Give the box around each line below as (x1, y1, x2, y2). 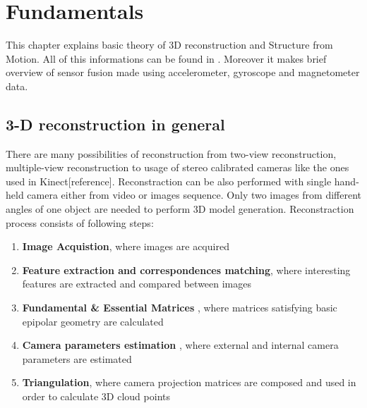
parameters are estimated (22, 351, 132, 366)
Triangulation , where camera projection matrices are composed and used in (22, 375, 356, 390)
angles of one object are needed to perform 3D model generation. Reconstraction (6, 202, 354, 216)
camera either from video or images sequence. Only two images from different (27, 187, 362, 202)
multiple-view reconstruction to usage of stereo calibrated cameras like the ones (6, 160, 349, 175)
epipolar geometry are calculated (22, 314, 164, 328)
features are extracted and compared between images (22, 276, 252, 291)
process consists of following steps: (6, 215, 154, 230)
